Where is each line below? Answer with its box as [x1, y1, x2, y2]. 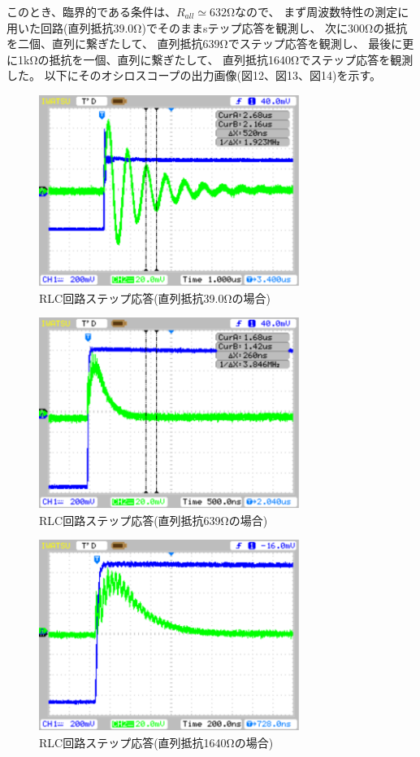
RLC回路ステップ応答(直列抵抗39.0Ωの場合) [39, 289, 271, 306]
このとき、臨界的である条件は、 [6, 3, 176, 20]
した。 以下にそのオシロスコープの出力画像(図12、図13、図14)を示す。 [6, 67, 382, 84]
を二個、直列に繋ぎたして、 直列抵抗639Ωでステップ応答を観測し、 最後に [6, 35, 403, 52]
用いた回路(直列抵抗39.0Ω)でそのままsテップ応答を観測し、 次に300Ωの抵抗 [6, 19, 408, 36]
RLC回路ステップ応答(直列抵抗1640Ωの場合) [39, 734, 274, 751]
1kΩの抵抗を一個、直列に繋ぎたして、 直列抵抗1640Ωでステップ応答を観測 [17, 50, 414, 68]
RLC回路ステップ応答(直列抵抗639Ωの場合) [39, 511, 268, 528]
